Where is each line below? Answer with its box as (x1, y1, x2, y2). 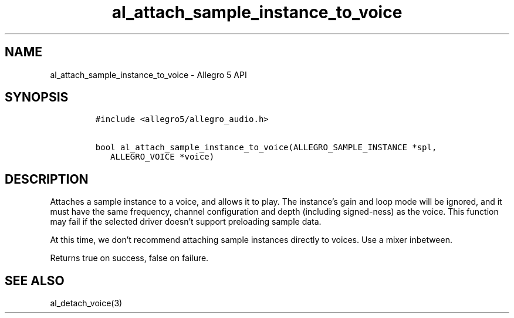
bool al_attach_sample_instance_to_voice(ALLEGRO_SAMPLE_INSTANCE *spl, (95, 143, 437, 153)
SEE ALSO (5, 273, 65, 288)
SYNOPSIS (5, 90, 69, 105)
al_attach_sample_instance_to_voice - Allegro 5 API (50, 69, 247, 80)
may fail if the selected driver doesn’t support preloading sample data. (50, 216, 322, 227)
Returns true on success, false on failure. (50, 253, 209, 263)
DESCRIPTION (5, 171, 89, 187)
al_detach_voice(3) (50, 298, 123, 309)
